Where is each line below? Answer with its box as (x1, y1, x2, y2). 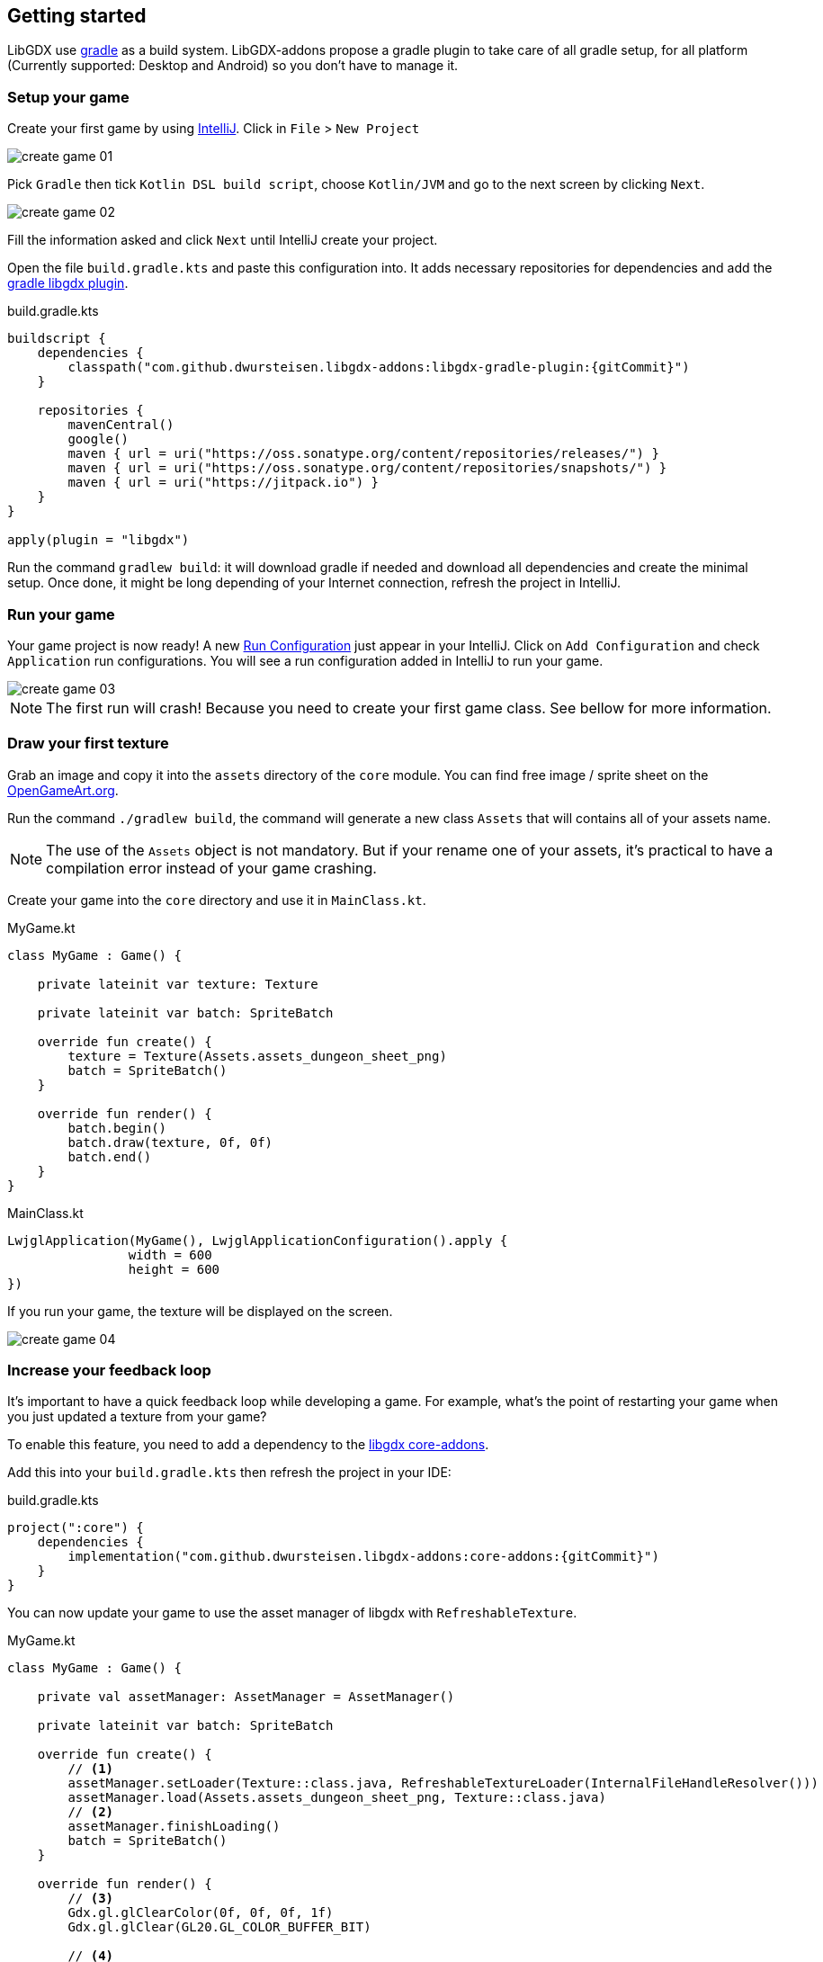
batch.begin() (67, 1120, 167, 1135)
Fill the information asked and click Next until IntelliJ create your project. (7, 232, 438, 248)
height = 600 (128, 1261, 220, 1277)
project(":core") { (7, 1520, 144, 1536)
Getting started (7, 4, 147, 27)
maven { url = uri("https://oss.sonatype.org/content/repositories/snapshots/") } (67, 461, 667, 476)
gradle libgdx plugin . (7, 275, 129, 291)
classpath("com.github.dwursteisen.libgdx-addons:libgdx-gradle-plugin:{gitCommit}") (67, 360, 690, 375)
